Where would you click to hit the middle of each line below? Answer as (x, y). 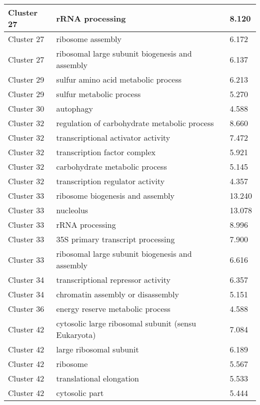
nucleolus (72, 210)
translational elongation (98, 378)
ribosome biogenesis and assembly (115, 195)
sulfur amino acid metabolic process (119, 79)
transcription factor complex (106, 152)
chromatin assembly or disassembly (117, 294)
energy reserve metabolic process (113, 309)
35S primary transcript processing (115, 239)
